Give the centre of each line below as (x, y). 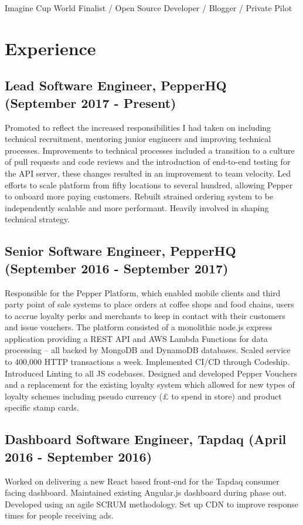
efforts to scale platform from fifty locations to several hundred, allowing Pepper (149, 184)
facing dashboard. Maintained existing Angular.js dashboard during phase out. (146, 492)
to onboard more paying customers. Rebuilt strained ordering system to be (139, 196)
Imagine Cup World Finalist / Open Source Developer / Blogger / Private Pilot (149, 8)
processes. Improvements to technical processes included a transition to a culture (150, 150)
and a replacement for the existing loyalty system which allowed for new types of (150, 385)
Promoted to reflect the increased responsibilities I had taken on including (138, 127)
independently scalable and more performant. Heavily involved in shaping (137, 207)
